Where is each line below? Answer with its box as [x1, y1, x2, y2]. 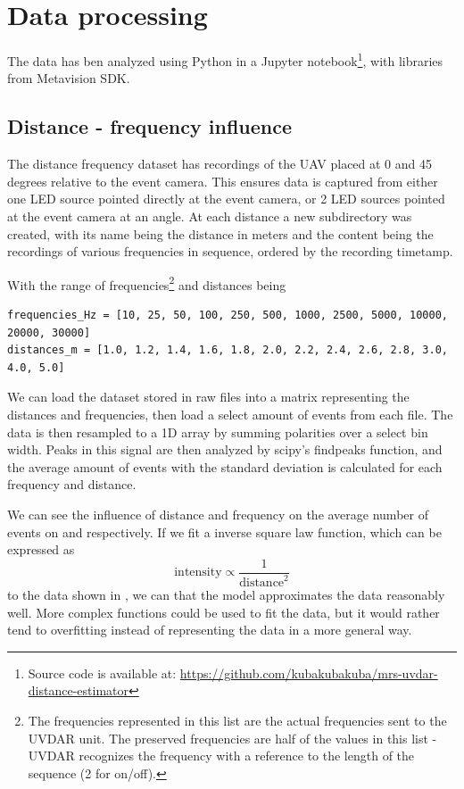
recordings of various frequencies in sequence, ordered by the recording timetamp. [7, 242, 453, 261]
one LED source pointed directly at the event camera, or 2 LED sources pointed [7, 189, 445, 208]
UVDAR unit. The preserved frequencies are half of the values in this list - [28, 728, 437, 747]
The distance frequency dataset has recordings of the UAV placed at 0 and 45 [7, 154, 433, 173]
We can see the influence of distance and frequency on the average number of [7, 504, 428, 523]
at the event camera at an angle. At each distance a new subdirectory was [7, 206, 412, 225]
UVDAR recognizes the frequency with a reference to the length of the [28, 746, 415, 765]
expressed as [7, 540, 75, 559]
